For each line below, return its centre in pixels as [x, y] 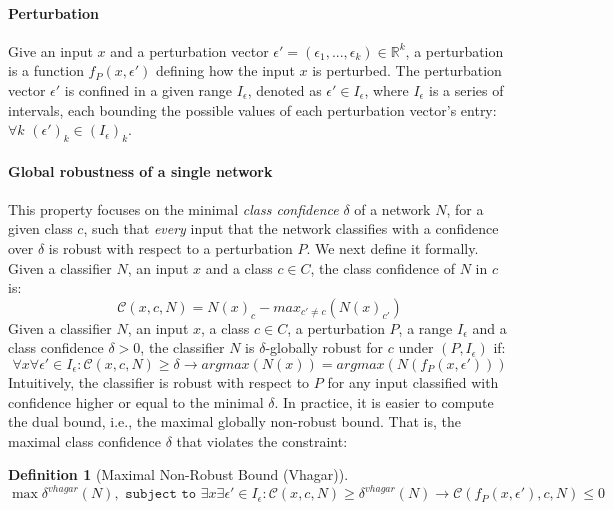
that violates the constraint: [262, 440]
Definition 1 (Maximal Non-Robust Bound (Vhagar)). [178, 474]
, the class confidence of [382, 267]
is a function [46, 70]
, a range [425, 327]
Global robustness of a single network [140, 170]
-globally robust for [324, 347]
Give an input [50, 50]
